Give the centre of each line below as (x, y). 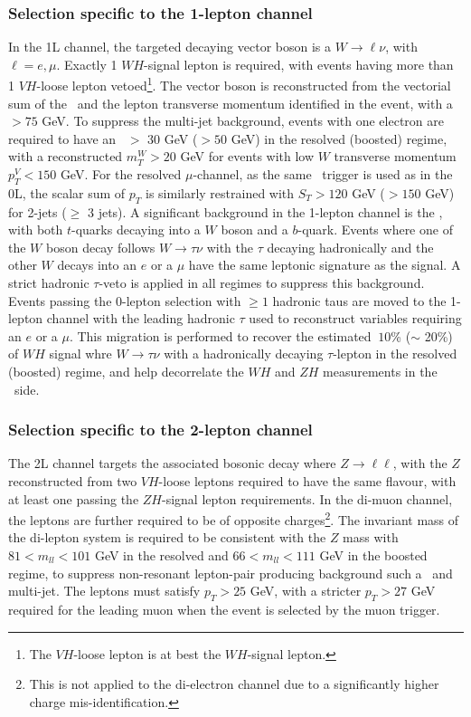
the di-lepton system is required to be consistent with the (167, 537)
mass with (371, 537)
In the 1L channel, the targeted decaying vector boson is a (170, 47)
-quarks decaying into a (136, 229)
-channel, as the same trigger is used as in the (323, 174)
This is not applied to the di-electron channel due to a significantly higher (234, 684)
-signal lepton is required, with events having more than (299, 64)
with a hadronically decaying (244, 354)
